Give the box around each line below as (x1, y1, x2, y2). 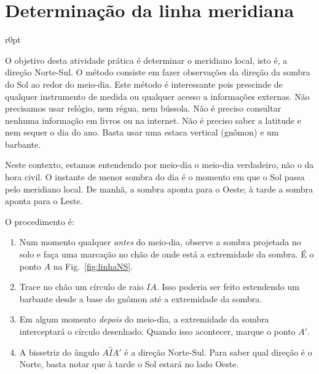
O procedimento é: (5, 215, 74, 227)
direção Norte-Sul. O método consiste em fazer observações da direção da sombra (5, 66, 310, 78)
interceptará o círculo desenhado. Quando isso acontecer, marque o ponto (19, 325, 296, 337)
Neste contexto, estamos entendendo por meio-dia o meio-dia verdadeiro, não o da (5, 158, 314, 171)
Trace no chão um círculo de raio (19, 280, 144, 293)
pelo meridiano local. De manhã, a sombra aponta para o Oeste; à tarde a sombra (5, 182, 313, 195)
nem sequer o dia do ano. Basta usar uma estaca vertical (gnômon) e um (5, 126, 279, 139)
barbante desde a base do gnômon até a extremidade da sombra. (19, 292, 262, 305)
